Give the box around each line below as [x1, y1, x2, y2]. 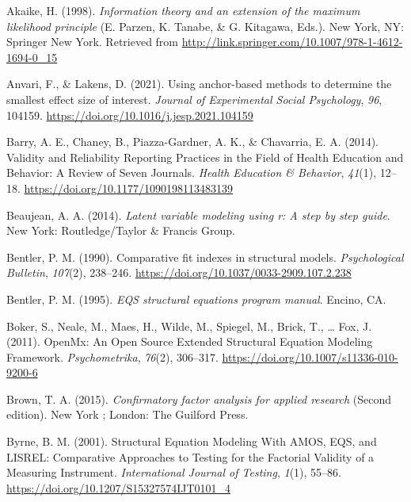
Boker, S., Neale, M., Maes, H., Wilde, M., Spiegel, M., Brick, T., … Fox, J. [6, 317, 372, 334]
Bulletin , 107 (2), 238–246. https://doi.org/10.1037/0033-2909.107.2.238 [6, 264, 352, 281]
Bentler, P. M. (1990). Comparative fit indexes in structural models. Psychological [6, 248, 404, 265]
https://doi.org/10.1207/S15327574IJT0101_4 [6, 479, 231, 496]
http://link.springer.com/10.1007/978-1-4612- [181, 33, 403, 50]
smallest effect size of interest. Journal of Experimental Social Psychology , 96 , [6, 90, 382, 107]
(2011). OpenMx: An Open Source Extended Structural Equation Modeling [6, 333, 373, 350]
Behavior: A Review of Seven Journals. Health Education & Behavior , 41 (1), [6, 164, 377, 181]
